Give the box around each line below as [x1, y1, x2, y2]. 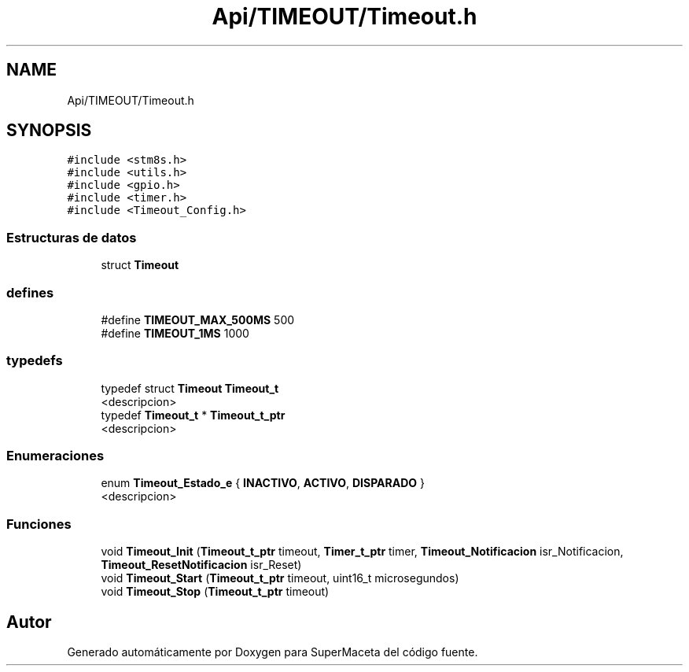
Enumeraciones [6, 448, 105, 464]
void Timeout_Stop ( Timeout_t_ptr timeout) [101, 585, 330, 599]
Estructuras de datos [6, 229, 137, 246]
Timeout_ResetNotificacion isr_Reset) [101, 558, 302, 572]
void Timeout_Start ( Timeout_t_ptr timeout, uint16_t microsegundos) [101, 571, 459, 585]
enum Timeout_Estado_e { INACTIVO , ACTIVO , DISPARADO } [101, 476, 426, 490]
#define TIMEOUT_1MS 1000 [101, 326, 249, 340]
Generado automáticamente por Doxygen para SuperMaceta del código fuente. [67, 645, 478, 659]
